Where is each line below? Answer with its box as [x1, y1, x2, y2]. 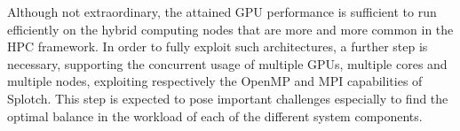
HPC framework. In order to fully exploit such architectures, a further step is [7, 37, 428, 56]
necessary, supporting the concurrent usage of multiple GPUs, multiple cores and [7, 54, 448, 73]
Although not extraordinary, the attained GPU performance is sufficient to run [7, 3, 437, 20]
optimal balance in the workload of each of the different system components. [7, 106, 423, 125]
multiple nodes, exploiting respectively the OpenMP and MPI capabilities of [7, 72, 423, 90]
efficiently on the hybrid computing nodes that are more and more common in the [7, 19, 454, 38]
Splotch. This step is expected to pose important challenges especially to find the [7, 89, 448, 107]
